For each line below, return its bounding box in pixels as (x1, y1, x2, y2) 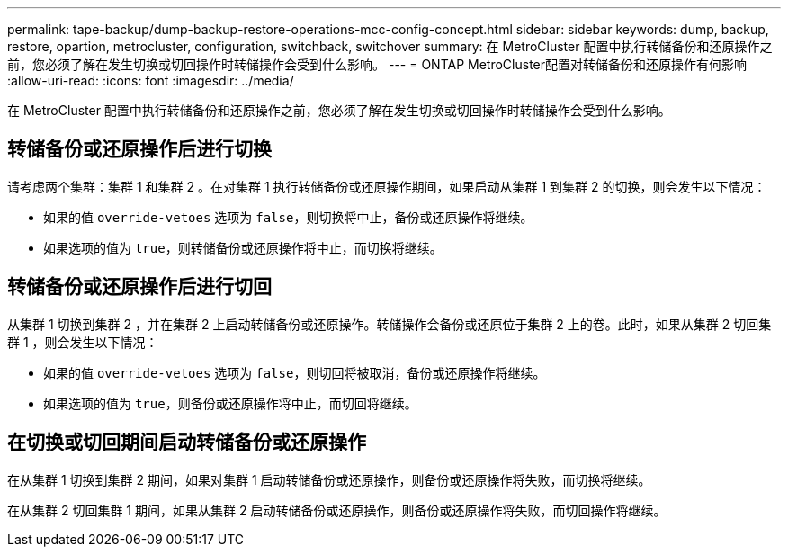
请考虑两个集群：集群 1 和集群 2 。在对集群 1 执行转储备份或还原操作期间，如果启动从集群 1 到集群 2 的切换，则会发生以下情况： (7, 178, 766, 194)
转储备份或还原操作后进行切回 (7, 275, 272, 299)
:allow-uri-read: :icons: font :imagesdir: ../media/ (7, 73, 294, 88)
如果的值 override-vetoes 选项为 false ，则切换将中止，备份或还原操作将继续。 (43, 209, 533, 225)
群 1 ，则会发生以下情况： (7, 334, 158, 350)
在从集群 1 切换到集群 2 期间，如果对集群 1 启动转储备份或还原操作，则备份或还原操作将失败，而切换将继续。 (7, 471, 651, 487)
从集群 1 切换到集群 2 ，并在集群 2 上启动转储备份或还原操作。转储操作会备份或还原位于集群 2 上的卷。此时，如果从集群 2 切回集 (7, 316, 772, 332)
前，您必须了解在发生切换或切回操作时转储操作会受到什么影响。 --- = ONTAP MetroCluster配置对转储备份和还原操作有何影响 (7, 57, 748, 72)
